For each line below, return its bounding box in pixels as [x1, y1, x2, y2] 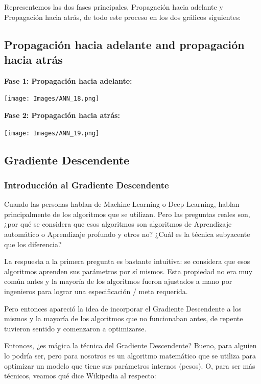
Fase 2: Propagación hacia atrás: [4, 110, 120, 121]
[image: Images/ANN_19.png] [4, 129, 100, 137]
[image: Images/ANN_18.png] [4, 95, 100, 103]
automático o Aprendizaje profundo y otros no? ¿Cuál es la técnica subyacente [4, 229, 250, 239]
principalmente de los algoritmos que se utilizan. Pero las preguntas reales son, [4, 208, 250, 219]
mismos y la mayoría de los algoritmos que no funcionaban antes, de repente [4, 313, 243, 324]
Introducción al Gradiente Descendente [4, 178, 169, 191]
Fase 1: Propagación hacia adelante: [4, 75, 132, 86]
